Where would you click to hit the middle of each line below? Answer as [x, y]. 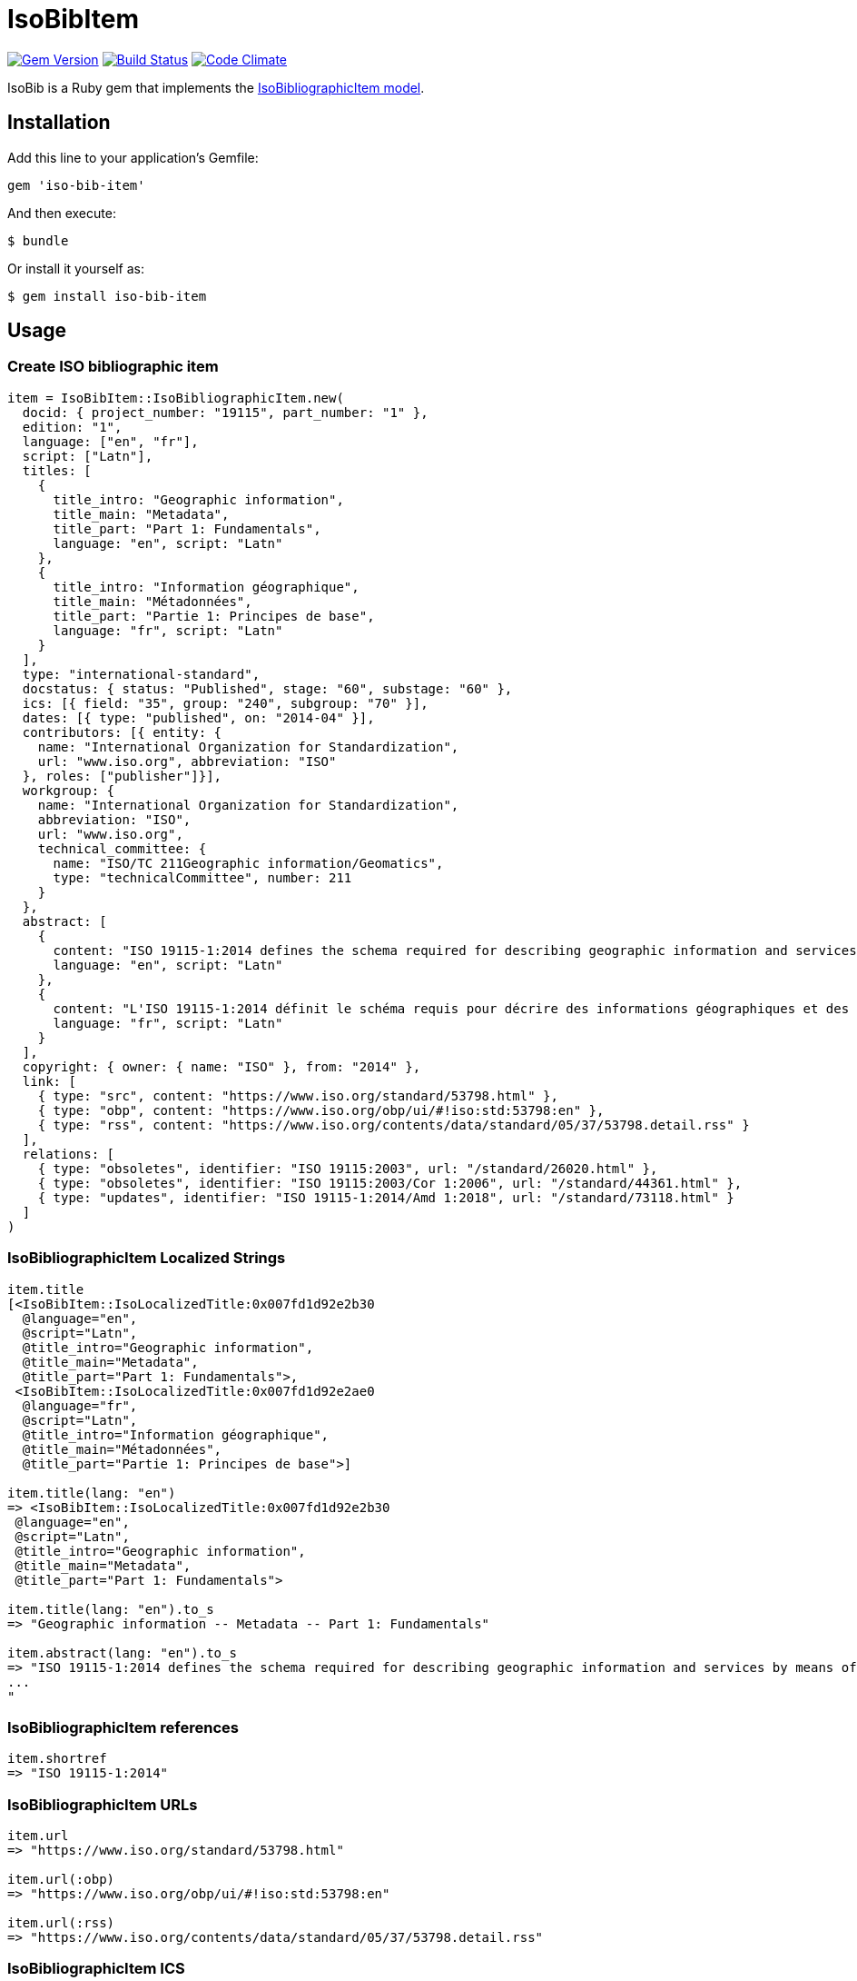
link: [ [49, 1081]
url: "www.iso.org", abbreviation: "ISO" [187, 761]
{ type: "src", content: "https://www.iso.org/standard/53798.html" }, [298, 1095]
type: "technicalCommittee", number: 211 [202, 877]
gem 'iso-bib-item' [76, 185]
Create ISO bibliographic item [113, 367]
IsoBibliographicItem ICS [96, 1969]
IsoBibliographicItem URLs [103, 1804]
